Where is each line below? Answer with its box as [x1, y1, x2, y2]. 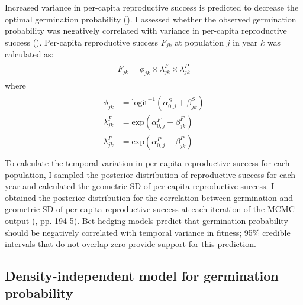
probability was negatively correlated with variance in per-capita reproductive [5, 24, 287, 37]
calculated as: [5, 48, 54, 60]
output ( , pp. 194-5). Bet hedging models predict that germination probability [5, 214, 288, 226]
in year [233, 35, 258, 48]
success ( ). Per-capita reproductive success [5, 35, 158, 48]
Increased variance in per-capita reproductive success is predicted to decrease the [5, 1, 299, 13]
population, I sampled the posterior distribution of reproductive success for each [5, 168, 296, 180]
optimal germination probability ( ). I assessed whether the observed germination [5, 12, 296, 25]
